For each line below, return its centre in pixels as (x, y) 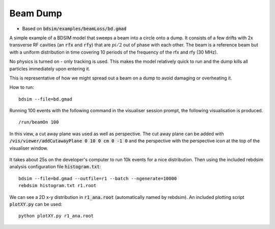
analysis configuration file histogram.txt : (55, 167)
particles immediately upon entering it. (50, 68)
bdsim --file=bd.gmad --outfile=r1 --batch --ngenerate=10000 (98, 178)
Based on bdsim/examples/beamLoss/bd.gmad (74, 29)
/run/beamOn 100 (39, 122)
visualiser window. (29, 148)
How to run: (22, 87)
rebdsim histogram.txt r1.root (58, 186)
